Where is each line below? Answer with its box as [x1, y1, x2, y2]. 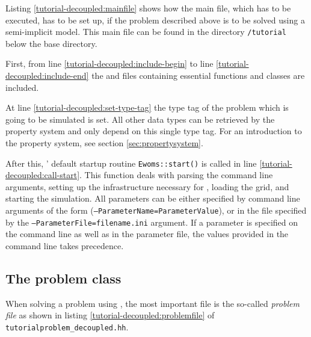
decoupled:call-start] [5, 168, 80, 181]
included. [5, 81, 39, 93]
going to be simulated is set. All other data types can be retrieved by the [5, 113, 275, 125]
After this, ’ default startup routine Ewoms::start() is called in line [5, 156, 257, 169]
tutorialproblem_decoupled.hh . [5, 320, 129, 333]
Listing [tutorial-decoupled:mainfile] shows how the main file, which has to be [5, 2, 291, 14]
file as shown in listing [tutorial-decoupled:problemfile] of [5, 309, 215, 321]
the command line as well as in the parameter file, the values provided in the [5, 227, 289, 240]
